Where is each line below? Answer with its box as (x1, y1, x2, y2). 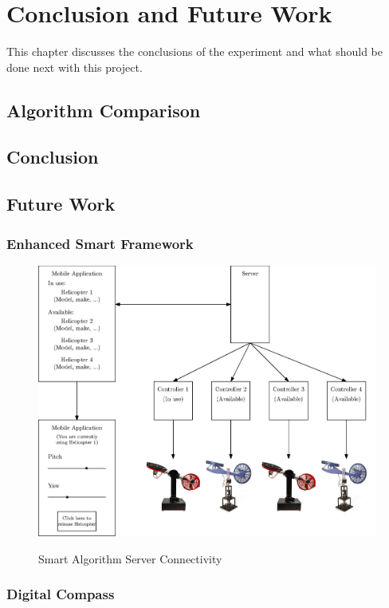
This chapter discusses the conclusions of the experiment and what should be (6, 43, 383, 60)
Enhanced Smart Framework (6, 233, 194, 253)
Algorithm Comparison (6, 97, 201, 122)
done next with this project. (6, 58, 143, 75)
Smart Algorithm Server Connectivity (38, 550, 222, 567)
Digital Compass (6, 584, 115, 604)
